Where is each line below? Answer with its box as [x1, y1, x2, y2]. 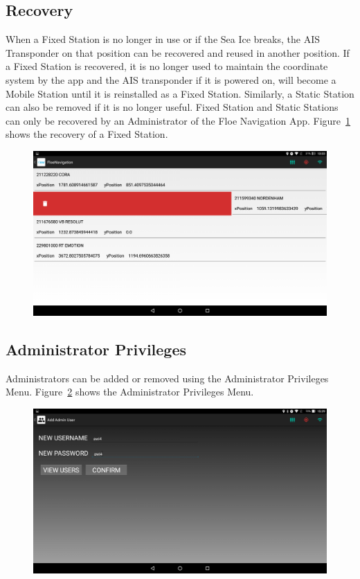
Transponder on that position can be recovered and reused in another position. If [6, 45, 350, 60]
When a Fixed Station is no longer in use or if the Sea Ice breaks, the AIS [6, 32, 320, 46]
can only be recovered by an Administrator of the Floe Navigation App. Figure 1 [6, 113, 351, 127]
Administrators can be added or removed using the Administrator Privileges [6, 371, 329, 385]
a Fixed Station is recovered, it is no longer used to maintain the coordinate [6, 59, 328, 73]
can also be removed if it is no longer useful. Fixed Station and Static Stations [6, 100, 339, 114]
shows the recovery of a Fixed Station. [6, 127, 168, 141]
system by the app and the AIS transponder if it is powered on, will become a [6, 72, 336, 87]
